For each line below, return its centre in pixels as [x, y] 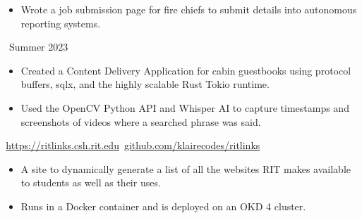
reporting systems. [61, 23]
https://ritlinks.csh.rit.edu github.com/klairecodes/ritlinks [133, 145]
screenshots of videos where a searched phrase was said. [141, 121]
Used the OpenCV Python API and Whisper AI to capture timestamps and [185, 107]
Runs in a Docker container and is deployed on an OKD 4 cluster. [163, 206]
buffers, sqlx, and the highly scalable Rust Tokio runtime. [145, 84]
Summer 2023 [38, 47]
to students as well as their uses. [91, 182]
